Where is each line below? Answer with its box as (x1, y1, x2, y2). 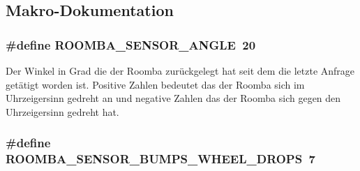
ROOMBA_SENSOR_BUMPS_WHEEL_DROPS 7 (6, 150, 315, 168)
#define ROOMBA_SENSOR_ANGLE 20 (6, 36, 256, 53)
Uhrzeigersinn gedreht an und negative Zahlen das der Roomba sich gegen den (6, 91, 341, 105)
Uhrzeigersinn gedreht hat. (6, 104, 119, 119)
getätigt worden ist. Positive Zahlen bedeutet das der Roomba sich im (6, 77, 305, 91)
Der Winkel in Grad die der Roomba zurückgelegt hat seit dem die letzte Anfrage (6, 64, 355, 77)
